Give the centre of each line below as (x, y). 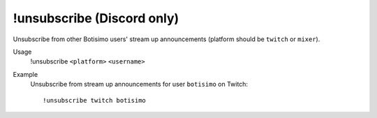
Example (25, 74)
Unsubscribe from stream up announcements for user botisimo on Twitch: (139, 84)
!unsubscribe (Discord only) (96, 18)
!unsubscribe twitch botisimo (95, 100)
